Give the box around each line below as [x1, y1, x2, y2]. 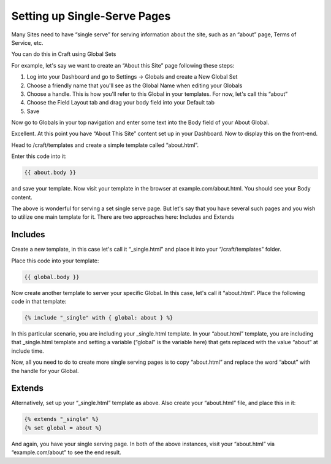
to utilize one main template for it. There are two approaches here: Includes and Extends [11, 213, 234, 221]
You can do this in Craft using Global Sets [11, 50, 116, 58]
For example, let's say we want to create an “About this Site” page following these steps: [11, 61, 235, 69]
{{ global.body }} [24, 273, 80, 280]
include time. [11, 347, 44, 355]
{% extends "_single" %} [24, 415, 99, 423]
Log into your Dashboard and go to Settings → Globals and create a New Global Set [26, 73, 238, 81]
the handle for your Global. [11, 367, 79, 374]
